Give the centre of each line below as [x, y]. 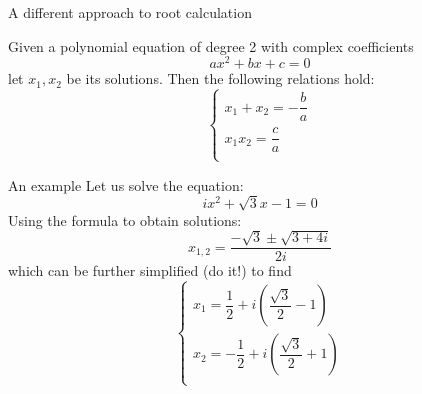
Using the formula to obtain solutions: [125, 219]
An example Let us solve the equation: [126, 184]
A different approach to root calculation [130, 12]
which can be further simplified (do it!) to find [150, 270]
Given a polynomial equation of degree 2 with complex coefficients [211, 45]
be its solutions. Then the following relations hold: [220, 78]
